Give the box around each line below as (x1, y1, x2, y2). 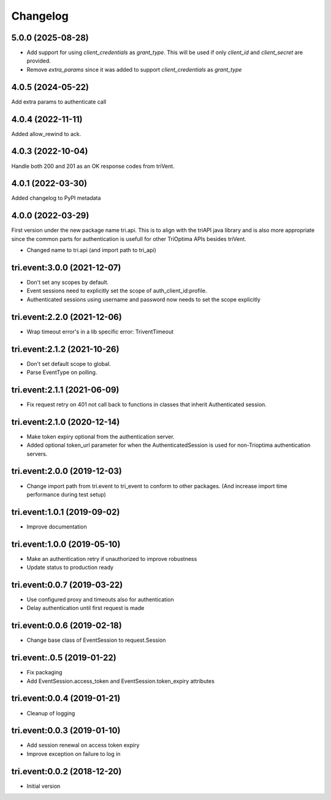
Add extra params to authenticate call (11, 98, 107, 105)
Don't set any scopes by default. (26, 279, 109, 286)
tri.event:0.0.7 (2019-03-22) (11, 579, 123, 590)
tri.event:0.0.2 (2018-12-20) (11, 766, 122, 777)
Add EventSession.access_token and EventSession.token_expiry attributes (26, 677, 215, 685)
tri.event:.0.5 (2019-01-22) (11, 653, 116, 663)
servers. (26, 450, 48, 457)
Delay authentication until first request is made (26, 604, 145, 612)
